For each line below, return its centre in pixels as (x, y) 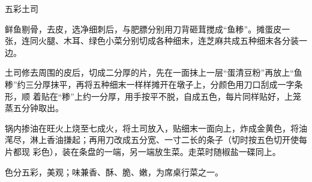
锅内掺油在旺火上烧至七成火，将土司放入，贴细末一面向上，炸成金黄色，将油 (156, 128)
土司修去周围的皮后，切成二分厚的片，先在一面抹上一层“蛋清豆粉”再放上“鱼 (154, 72)
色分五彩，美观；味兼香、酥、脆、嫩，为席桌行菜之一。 (114, 171)
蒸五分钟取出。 (34, 108)
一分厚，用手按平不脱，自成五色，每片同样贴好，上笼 (196, 96)
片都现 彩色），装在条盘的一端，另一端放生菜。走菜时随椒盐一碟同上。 (143, 151)
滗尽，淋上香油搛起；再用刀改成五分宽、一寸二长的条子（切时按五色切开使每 (156, 140)
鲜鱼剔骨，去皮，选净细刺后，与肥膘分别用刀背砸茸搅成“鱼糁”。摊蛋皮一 (148, 29)
